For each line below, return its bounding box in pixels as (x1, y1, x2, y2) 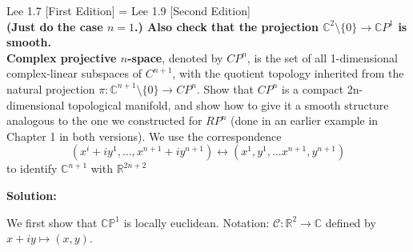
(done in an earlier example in (231, 112, 379, 129)
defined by (325, 214, 376, 230)
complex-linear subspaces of (6, 65, 142, 82)
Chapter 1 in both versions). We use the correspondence (6, 127, 282, 144)
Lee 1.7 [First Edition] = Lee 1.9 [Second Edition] (6, 2, 251, 18)
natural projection (6, 80, 95, 97)
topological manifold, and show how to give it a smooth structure (68, 96, 389, 113)
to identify (6, 160, 58, 177)
